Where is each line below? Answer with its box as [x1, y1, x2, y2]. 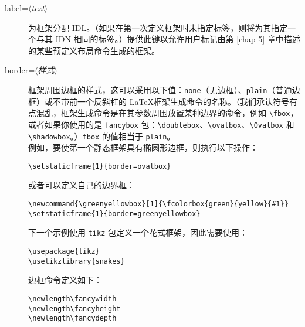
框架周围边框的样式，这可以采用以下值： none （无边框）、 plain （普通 [28, 83, 292, 96]
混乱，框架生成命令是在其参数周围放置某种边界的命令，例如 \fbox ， [36, 107, 299, 119]
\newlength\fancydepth [28, 314, 117, 323]
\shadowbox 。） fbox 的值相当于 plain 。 [28, 130, 175, 142]
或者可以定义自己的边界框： [28, 179, 135, 191]
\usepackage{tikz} [28, 247, 100, 256]
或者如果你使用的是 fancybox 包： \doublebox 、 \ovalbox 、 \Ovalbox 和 [28, 118, 294, 130]
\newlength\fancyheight [28, 304, 121, 313]
